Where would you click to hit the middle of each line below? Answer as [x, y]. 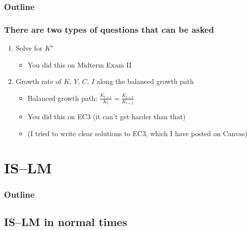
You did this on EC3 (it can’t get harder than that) [107, 116]
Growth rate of [38, 81]
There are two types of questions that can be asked [109, 29]
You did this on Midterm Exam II [79, 64]
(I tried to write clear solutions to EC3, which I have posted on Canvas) [137, 133]
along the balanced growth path [145, 81]
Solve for [29, 48]
